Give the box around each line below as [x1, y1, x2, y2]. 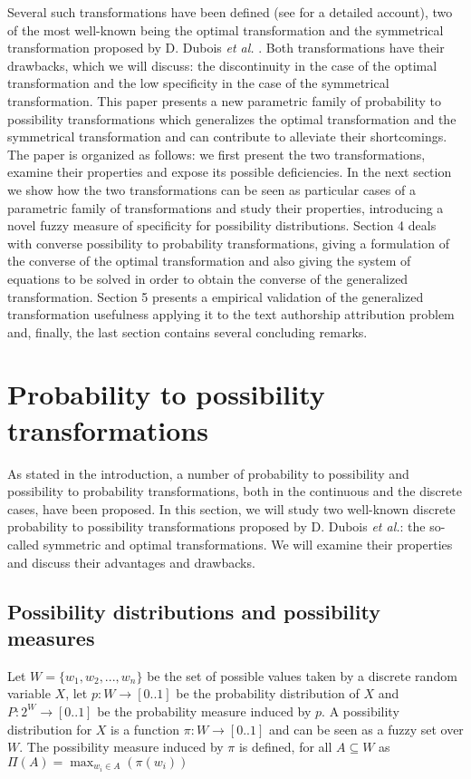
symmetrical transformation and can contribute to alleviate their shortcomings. [7, 127, 447, 146]
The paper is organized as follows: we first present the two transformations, [7, 144, 426, 163]
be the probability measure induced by [97, 701, 312, 720]
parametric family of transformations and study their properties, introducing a [7, 198, 444, 217]
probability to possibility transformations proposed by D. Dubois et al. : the [7, 517, 426, 536]
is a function [111, 719, 179, 738]
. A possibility [322, 701, 399, 720]
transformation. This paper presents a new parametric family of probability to [7, 91, 441, 110]
